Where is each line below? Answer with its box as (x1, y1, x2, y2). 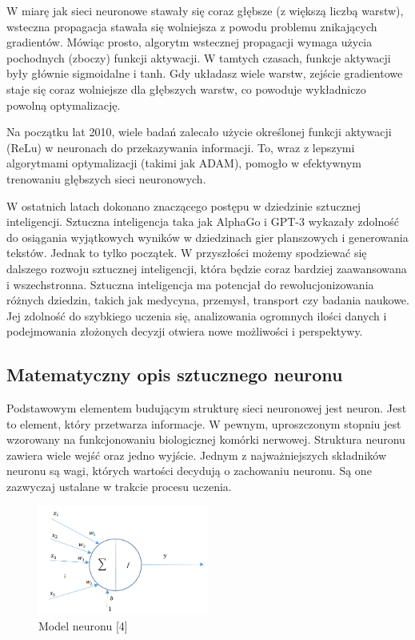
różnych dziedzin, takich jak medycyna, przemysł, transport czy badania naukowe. (6, 292, 409, 308)
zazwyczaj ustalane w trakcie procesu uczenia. (6, 478, 232, 495)
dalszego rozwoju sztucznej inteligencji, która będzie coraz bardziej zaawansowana (6, 260, 407, 276)
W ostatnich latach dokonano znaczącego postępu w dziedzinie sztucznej (6, 197, 361, 214)
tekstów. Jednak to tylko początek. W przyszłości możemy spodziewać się (6, 244, 367, 261)
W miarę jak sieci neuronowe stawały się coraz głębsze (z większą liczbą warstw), (6, 2, 404, 18)
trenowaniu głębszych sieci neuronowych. (6, 170, 206, 187)
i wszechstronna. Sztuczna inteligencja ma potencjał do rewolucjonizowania (6, 276, 374, 292)
